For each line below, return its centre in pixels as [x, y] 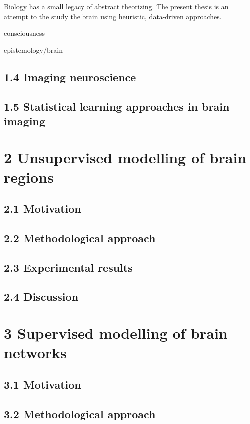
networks [35, 353]
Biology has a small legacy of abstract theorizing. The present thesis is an [116, 6]
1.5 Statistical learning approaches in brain [117, 106]
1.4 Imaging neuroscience [70, 76]
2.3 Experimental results [68, 267]
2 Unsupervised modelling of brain [125, 157]
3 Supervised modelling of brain [116, 333]
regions [29, 177]
